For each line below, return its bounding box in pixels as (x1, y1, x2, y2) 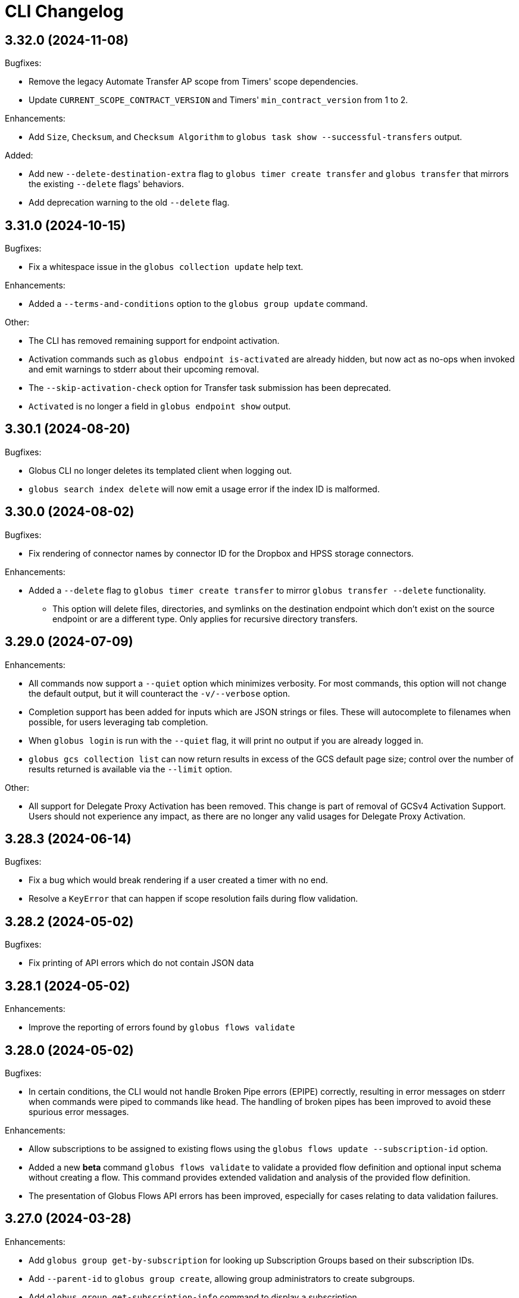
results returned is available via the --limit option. (29, 763, 233, 774)
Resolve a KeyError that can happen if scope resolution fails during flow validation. (29, 893, 358, 904)
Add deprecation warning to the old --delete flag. (29, 197, 230, 208)
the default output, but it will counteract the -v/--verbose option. (29, 688, 290, 698)
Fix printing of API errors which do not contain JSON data (29, 958, 254, 968)
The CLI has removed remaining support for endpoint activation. (29, 336, 280, 346)
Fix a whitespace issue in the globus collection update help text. (29, 262, 304, 272)
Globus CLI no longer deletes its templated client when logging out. (29, 465, 292, 476)
